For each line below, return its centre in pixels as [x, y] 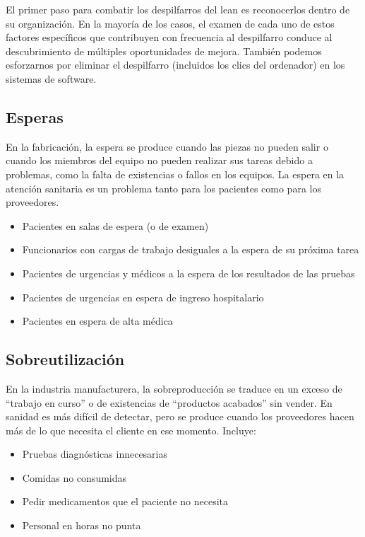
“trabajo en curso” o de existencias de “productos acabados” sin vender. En [169, 402]
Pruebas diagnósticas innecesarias [95, 454]
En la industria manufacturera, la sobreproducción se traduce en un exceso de [174, 388]
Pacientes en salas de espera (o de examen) [115, 225]
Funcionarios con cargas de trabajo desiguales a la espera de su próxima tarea [191, 249]
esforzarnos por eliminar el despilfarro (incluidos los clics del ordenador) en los [175, 65]
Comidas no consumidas [74, 477]
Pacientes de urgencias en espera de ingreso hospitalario [143, 297]
